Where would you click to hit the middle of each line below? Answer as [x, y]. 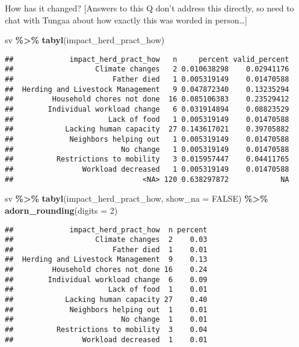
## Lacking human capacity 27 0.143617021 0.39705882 [147, 129]
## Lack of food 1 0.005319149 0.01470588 [147, 119]
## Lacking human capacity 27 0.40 [106, 300]
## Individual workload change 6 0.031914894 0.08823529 [147, 110]
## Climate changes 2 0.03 [106, 240]
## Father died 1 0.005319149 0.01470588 [147, 80]
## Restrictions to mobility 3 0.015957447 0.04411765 [147, 159]
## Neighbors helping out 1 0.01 [106, 309]
